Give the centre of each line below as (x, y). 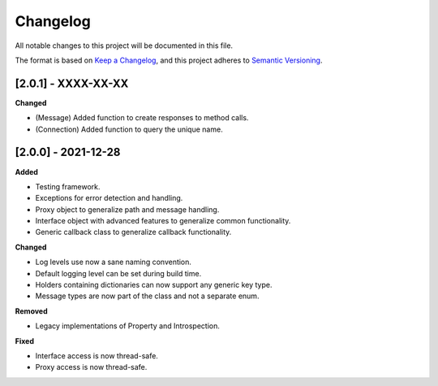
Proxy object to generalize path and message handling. (127, 209)
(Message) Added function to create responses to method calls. (142, 118)
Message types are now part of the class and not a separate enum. (147, 296)
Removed (31, 311)
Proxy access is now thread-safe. (91, 367)
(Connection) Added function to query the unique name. (129, 129)
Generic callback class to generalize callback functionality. (133, 232)
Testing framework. (68, 186)
